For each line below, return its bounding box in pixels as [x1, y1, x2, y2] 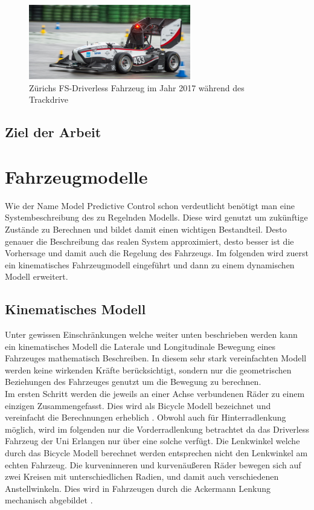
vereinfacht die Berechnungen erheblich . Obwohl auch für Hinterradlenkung [5, 411, 286, 424]
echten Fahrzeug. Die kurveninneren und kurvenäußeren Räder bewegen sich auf [5, 458, 301, 471]
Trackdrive [29, 93, 69, 106]
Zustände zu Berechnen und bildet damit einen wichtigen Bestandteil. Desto [5, 222, 287, 235]
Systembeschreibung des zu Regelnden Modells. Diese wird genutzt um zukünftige [5, 211, 308, 224]
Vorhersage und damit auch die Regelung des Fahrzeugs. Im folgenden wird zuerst [5, 247, 309, 259]
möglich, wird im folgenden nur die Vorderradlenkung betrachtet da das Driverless [5, 422, 309, 435]
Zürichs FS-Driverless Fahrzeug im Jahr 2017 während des [29, 81, 245, 94]
